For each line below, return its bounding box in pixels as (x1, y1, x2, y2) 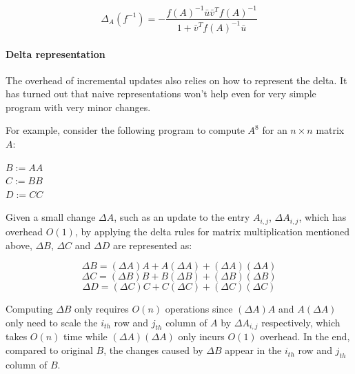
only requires (74, 302, 129, 316)
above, (6, 237, 32, 252)
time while (63, 329, 108, 344)
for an (262, 123, 287, 137)
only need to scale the (6, 315, 98, 329)
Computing (6, 302, 53, 316)
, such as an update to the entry (114, 210, 250, 224)
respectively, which (261, 315, 341, 329)
